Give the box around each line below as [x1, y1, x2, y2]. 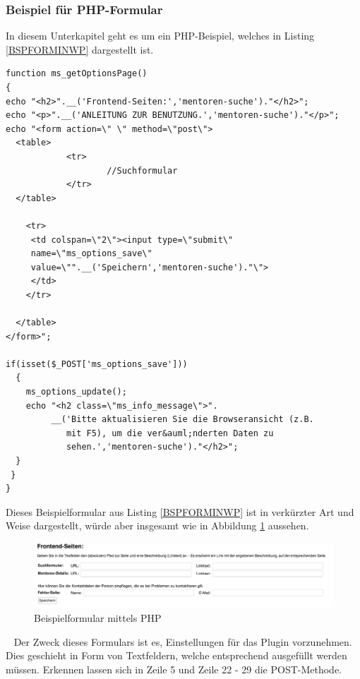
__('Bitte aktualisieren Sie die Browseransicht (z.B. [51, 414, 314, 425]
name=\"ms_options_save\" [30, 248, 152, 259]
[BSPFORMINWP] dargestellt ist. [6, 42, 154, 56]
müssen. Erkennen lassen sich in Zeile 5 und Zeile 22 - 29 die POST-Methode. [6, 661, 342, 676]
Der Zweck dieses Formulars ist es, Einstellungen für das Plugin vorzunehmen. [13, 634, 352, 649]
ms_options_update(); [25, 387, 127, 397]
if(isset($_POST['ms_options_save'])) [6, 359, 188, 369]
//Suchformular [107, 165, 178, 176]
